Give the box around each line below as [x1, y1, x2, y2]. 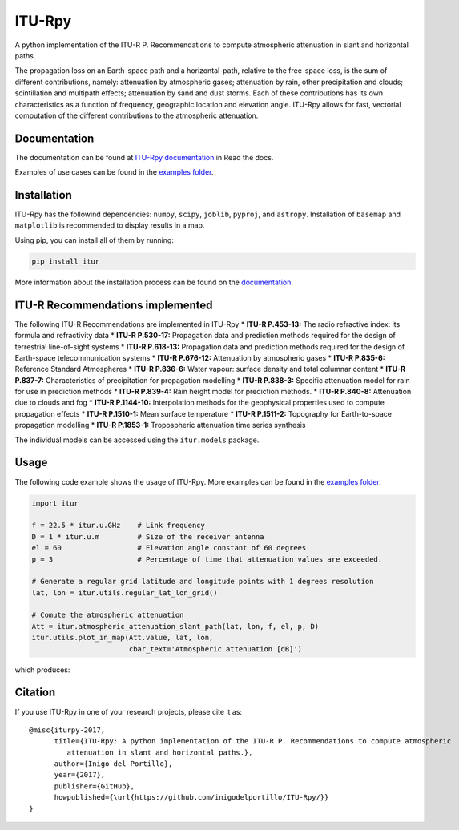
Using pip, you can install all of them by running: [14, 235, 174, 244]
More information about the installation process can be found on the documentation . [14, 277, 294, 287]
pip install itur [31, 256, 100, 266]
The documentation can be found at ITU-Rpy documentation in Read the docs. [14, 152, 274, 162]
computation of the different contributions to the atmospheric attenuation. [14, 111, 259, 120]
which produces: [14, 665, 70, 675]
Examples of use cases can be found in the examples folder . [14, 167, 214, 177]
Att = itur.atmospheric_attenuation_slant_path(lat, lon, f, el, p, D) [31, 622, 320, 631]
